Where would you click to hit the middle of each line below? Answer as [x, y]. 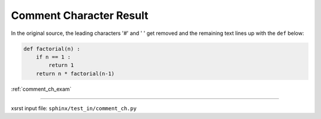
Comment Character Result [80, 15]
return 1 [61, 65]
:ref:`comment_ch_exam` [41, 89]
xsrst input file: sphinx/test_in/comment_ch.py [74, 108]
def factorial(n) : [52, 49]
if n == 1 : [53, 57]
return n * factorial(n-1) [75, 73]
